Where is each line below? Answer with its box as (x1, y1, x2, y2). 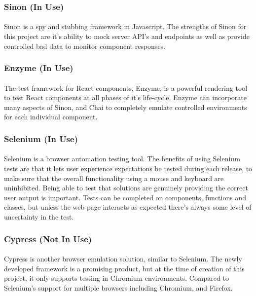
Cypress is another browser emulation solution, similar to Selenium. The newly (4, 254, 242, 264)
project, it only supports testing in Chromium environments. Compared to (4, 273, 229, 283)
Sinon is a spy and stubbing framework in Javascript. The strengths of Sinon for (4, 21, 247, 32)
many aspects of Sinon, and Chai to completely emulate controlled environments (4, 102, 247, 112)
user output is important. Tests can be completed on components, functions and (4, 192, 246, 202)
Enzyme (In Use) (4, 62, 73, 74)
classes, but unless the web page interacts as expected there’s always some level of (4, 202, 252, 212)
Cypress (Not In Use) (4, 232, 92, 245)
